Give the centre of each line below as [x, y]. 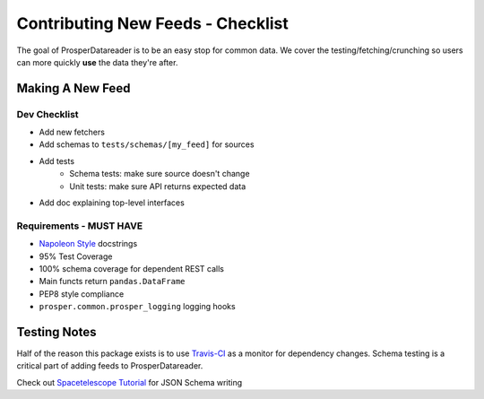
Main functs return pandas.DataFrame [112, 282]
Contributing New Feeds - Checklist [152, 23]
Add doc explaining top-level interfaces [112, 203]
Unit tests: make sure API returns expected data [158, 186]
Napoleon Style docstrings [88, 244]
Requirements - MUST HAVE [80, 226]
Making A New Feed [73, 88]
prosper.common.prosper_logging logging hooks [138, 307]
